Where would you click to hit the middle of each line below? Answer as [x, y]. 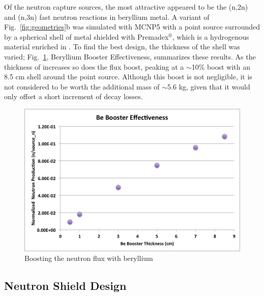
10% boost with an [221, 66]
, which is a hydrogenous [211, 36]
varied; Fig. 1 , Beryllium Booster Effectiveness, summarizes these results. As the [130, 56]
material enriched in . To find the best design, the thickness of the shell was [122, 47]
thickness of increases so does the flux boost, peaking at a [94, 66]
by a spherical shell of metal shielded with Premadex [86, 36]
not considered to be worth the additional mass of [82, 86]
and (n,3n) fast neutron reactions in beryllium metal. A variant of [107, 17]
